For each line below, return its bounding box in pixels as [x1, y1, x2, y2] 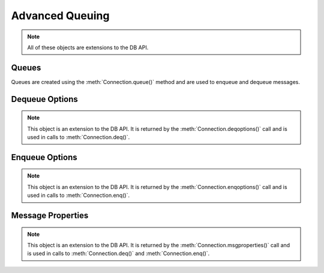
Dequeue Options [11, 94, 78, 104]
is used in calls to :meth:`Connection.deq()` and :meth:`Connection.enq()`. [27, 250, 210, 257]
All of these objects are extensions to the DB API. [27, 44, 149, 51]
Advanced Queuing [11, 9, 110, 22]
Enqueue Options [11, 152, 77, 162]
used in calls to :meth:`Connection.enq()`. [27, 192, 130, 199]
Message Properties [11, 211, 89, 221]
